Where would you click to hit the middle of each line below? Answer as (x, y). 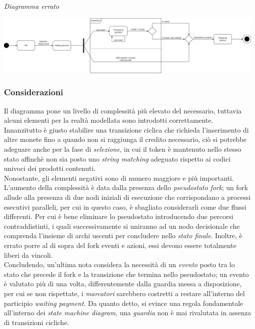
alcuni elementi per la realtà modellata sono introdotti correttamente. (109, 120)
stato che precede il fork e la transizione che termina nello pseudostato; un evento (127, 274)
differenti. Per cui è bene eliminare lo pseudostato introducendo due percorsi (119, 216)
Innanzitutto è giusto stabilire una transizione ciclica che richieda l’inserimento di (127, 129)
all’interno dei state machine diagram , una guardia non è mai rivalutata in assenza (127, 313)
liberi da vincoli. (28, 255)
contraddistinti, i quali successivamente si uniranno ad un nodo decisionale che (122, 226)
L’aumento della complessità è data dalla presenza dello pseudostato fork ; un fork (126, 187)
